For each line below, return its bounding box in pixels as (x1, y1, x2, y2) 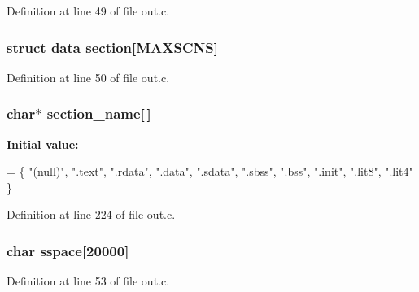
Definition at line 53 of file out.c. (7, 272, 170, 290)
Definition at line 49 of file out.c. (7, 2, 170, 19)
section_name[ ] (46, 103, 151, 124)
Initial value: (7, 135, 79, 152)
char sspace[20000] (7, 240, 129, 260)
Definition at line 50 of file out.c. (7, 68, 170, 85)
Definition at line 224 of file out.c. (7, 206, 176, 223)
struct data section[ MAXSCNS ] (7, 37, 218, 57)
